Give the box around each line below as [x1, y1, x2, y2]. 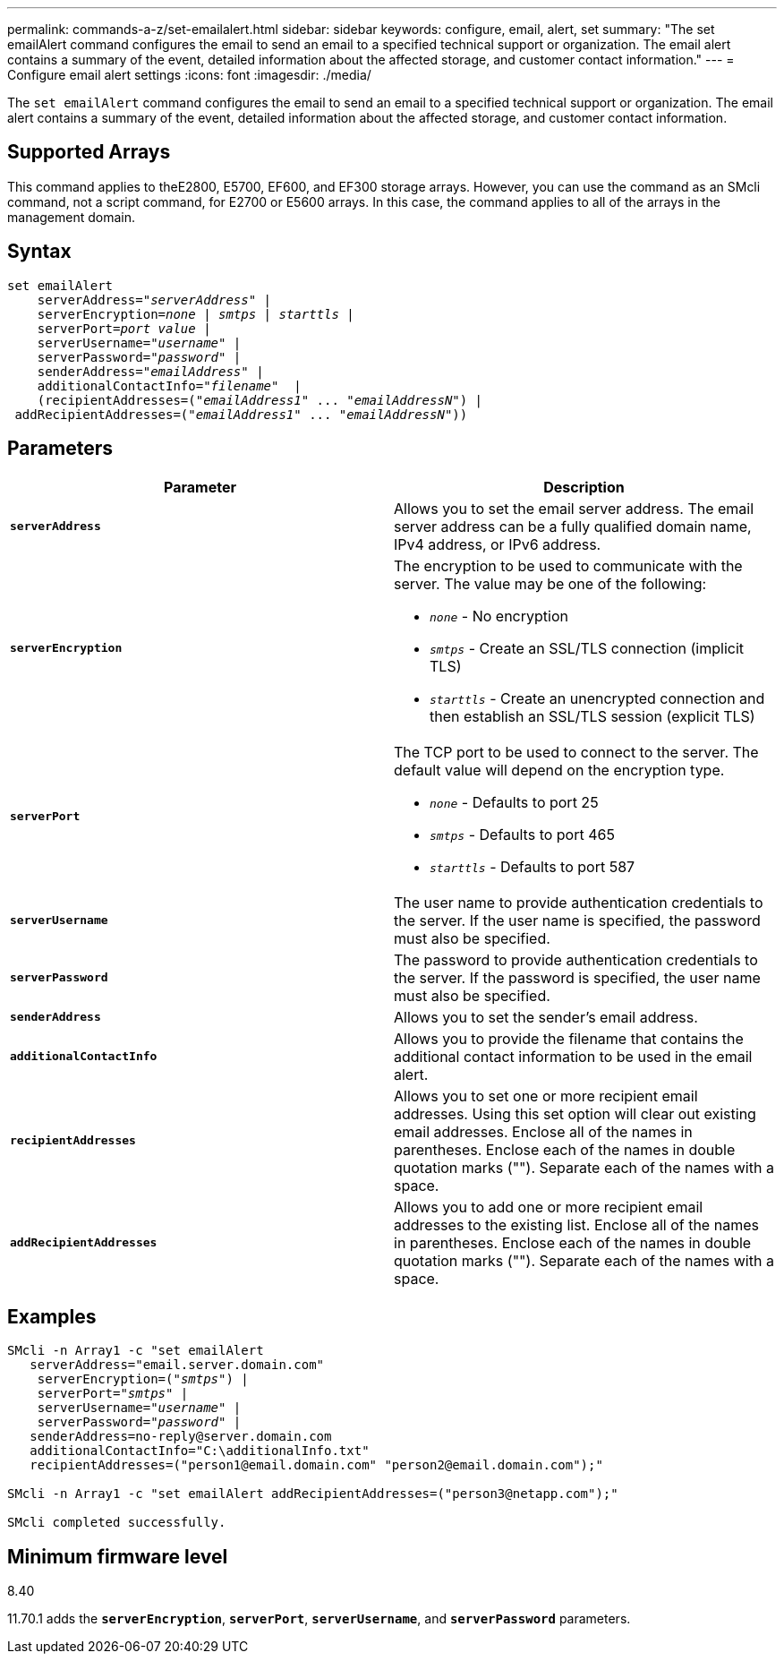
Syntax [7, 240, 72, 263]
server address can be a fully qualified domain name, [394, 517, 752, 535]
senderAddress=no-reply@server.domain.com [30, 1429, 332, 1444]
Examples [7, 1305, 97, 1328]
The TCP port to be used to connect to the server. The [394, 742, 759, 761]
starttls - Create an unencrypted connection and [430, 689, 765, 707]
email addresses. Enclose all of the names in [394, 1122, 693, 1141]
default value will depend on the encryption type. [394, 760, 725, 779]
